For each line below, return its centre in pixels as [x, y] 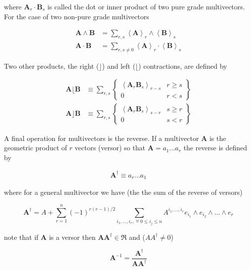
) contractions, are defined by [183, 66]
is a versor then [72, 237]
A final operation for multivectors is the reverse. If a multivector [102, 138]
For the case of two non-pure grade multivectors [77, 16]
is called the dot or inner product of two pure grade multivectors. [146, 6]
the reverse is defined [215, 148]
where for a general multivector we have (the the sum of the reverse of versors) [123, 192]
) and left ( [119, 66]
